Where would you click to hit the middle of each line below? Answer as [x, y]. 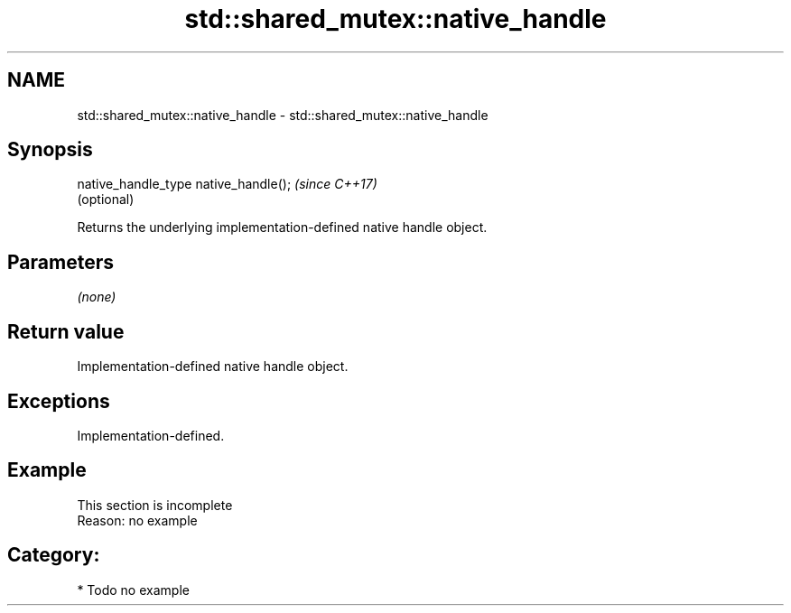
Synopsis [50, 150]
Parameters [60, 262]
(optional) [106, 200]
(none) [97, 297]
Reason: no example [137, 520]
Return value [66, 331]
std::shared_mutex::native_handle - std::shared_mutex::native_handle [283, 115]
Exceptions [59, 401]
